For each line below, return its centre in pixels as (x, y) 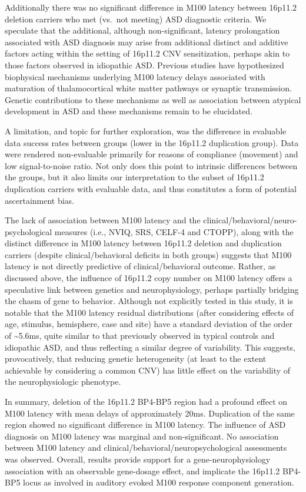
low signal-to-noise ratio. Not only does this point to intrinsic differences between (151, 165)
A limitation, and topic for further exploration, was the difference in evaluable (146, 131)
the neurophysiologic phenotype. (63, 382)
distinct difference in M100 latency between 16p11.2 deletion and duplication (143, 243)
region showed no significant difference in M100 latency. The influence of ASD (145, 425)
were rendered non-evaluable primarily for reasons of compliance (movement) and (152, 154)
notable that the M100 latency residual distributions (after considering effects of (149, 312)
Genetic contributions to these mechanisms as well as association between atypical (153, 99)
